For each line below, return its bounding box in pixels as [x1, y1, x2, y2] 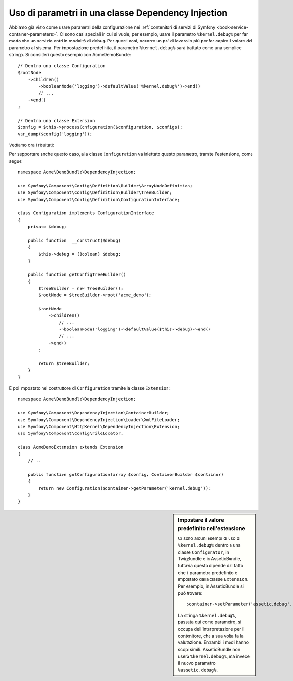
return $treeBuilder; [38, 360, 90, 366]
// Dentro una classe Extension [18, 118, 95, 123]
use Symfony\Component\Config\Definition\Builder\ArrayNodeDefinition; [18, 183, 193, 188]
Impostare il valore [178, 516, 224, 523]
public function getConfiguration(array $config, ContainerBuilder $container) [27, 472, 224, 477]
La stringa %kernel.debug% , [178, 612, 237, 618]
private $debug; [27, 224, 67, 229]
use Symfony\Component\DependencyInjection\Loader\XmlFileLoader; [18, 417, 180, 422]
